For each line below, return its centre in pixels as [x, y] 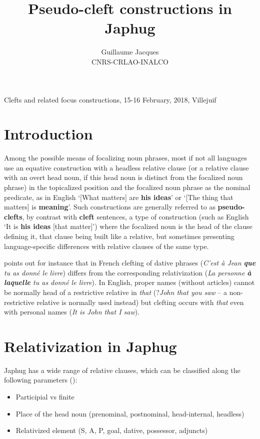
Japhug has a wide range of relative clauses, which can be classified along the [122, 370]
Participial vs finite [45, 397]
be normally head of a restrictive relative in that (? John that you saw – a [115, 292]
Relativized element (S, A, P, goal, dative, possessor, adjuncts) [112, 430]
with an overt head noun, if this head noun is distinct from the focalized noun [123, 177]
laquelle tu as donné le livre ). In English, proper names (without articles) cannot [129, 282]
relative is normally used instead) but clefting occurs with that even [140, 302]
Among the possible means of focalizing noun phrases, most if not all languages [125, 158]
